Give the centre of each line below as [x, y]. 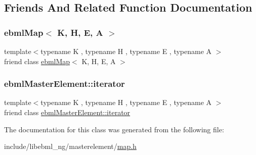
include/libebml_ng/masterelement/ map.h [70, 146]
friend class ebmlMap [37, 61]
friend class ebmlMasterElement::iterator [67, 112]
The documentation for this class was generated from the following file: [114, 129]
